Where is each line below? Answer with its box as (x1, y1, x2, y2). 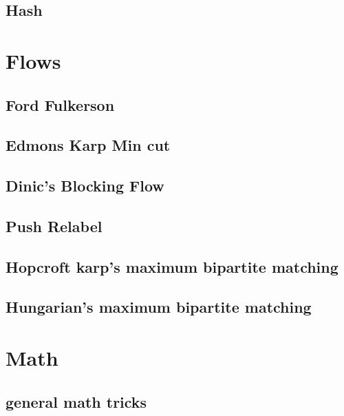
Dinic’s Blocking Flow (6, 175, 164, 196)
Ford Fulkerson (6, 94, 115, 115)
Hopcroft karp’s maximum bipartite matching (6, 256, 338, 277)
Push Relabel (6, 215, 103, 236)
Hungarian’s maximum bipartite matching (6, 296, 312, 318)
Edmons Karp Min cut (6, 134, 171, 156)
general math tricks (6, 391, 147, 412)
